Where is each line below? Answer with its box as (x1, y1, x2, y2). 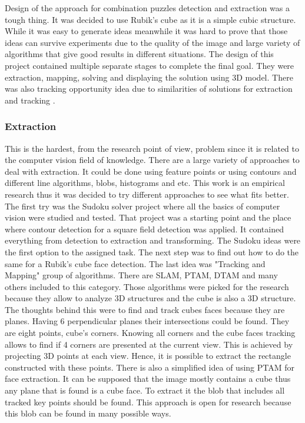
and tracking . (5, 94, 55, 106)
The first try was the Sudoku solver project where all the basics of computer (5, 199, 280, 212)
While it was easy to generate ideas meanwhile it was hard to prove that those (5, 25, 288, 37)
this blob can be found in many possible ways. (5, 407, 171, 419)
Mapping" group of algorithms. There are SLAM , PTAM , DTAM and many (5, 269, 278, 281)
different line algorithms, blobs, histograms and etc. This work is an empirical (5, 176, 285, 189)
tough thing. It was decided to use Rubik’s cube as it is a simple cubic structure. (5, 13, 296, 25)
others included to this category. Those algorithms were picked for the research (5, 280, 289, 292)
